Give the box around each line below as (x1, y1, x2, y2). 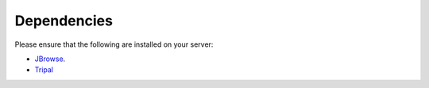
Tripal (34, 65, 54, 75)
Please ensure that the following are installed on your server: (14, 40, 214, 49)
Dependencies (14, 12, 113, 29)
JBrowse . (34, 54, 66, 63)
